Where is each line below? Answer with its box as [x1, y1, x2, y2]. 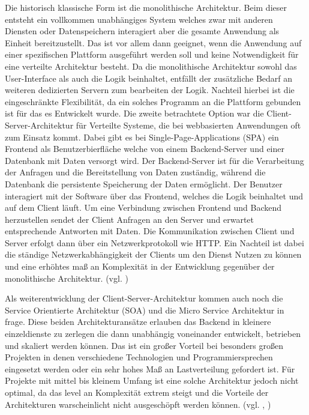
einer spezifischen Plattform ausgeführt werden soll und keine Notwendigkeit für [5, 48, 299, 61]
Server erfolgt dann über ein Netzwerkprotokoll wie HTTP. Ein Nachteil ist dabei [5, 236, 304, 249]
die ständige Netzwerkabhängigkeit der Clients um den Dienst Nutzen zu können [5, 248, 302, 261]
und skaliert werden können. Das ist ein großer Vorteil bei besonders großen [5, 339, 284, 351]
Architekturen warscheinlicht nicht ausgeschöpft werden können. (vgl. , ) [5, 398, 271, 410]
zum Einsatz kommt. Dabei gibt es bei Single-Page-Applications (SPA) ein [5, 130, 279, 143]
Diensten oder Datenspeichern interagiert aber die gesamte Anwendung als [5, 25, 280, 37]
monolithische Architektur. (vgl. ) [5, 271, 128, 284]
